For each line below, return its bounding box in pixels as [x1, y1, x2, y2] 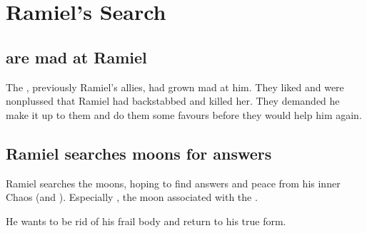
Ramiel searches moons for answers [6, 142, 272, 164]
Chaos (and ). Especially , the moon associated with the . [6, 190, 258, 204]
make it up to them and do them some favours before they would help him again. [6, 107, 362, 122]
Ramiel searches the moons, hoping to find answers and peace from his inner [6, 175, 341, 190]
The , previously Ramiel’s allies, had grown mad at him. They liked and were [6, 79, 344, 94]
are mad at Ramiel [6, 46, 147, 68]
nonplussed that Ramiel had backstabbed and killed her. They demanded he [6, 93, 340, 108]
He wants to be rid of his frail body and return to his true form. [6, 213, 286, 228]
